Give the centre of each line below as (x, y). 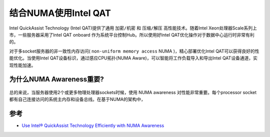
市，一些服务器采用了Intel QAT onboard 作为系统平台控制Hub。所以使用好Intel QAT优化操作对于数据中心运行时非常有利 (132, 34)
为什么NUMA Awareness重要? (57, 79)
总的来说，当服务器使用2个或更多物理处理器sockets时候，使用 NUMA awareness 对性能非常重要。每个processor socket (133, 92)
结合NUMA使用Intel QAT (60, 13)
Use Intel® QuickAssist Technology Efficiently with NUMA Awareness (93, 125)
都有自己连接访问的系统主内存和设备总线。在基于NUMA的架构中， (77, 99)
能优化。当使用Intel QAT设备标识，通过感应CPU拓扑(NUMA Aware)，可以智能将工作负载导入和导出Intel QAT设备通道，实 (133, 58)
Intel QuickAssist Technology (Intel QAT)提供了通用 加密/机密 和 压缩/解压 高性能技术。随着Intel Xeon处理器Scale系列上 (133, 28)
